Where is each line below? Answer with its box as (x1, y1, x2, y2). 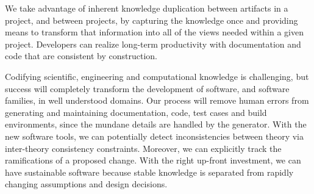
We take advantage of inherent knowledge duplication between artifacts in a (5, 2, 288, 14)
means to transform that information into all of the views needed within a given (5, 26, 304, 38)
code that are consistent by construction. (5, 49, 157, 62)
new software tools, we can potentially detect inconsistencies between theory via (5, 129, 304, 142)
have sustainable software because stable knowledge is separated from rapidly (5, 165, 294, 178)
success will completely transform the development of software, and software (5, 82, 290, 95)
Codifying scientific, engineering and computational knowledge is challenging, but (5, 70, 309, 82)
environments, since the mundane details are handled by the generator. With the (5, 118, 307, 131)
